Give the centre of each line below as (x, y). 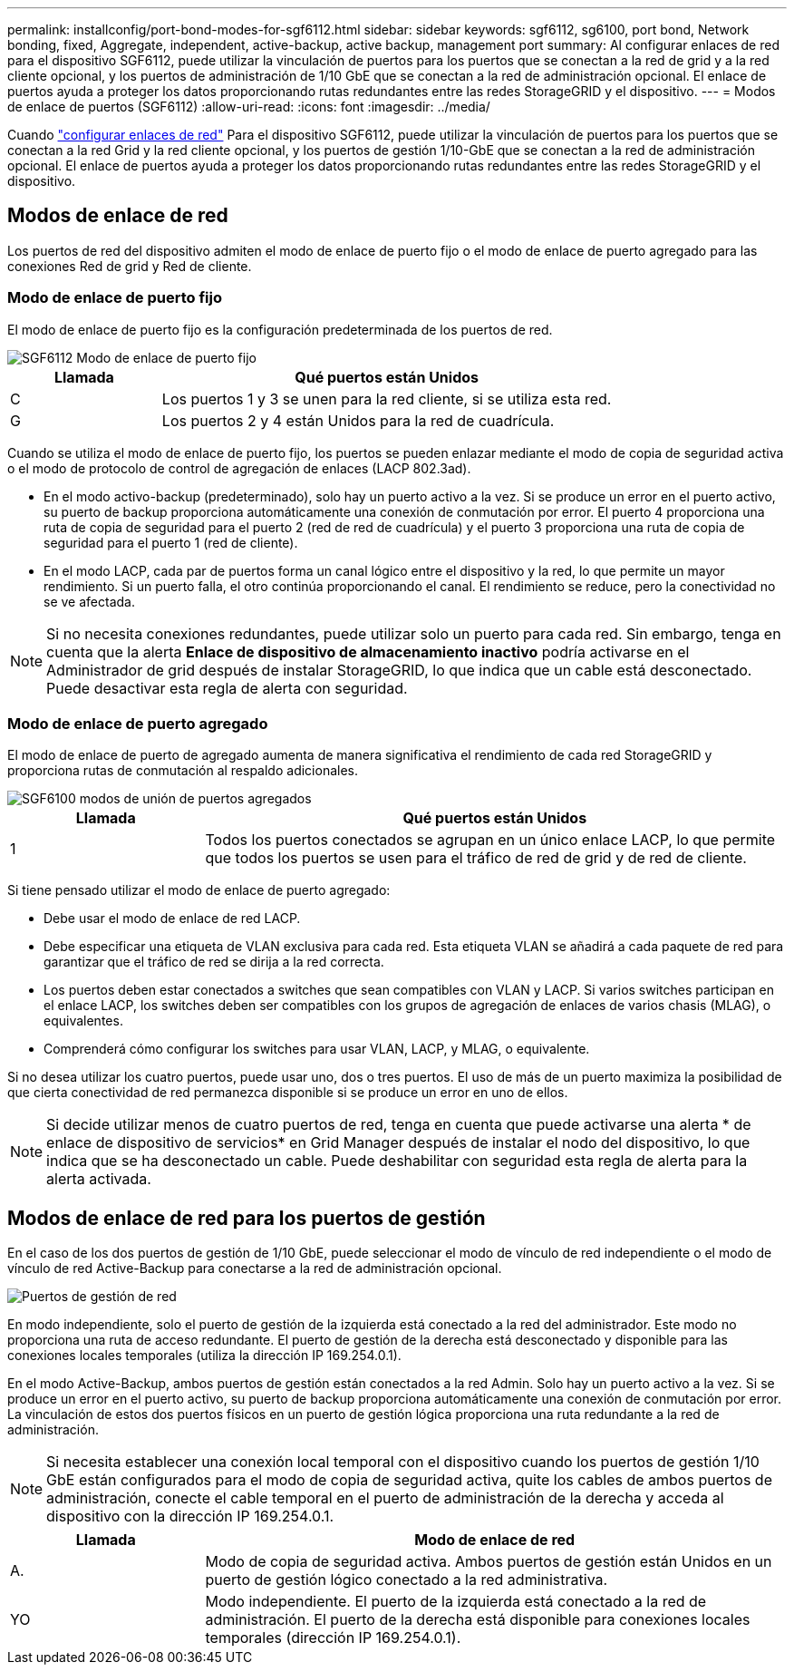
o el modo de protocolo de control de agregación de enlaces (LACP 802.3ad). (239, 468)
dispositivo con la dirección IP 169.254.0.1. (190, 1516)
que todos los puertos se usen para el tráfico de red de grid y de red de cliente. (476, 858)
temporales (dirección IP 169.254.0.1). (333, 1638)
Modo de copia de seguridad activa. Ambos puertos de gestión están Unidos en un (489, 1562)
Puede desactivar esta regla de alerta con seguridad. (227, 688)
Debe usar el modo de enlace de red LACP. (172, 919)
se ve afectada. (89, 601)
